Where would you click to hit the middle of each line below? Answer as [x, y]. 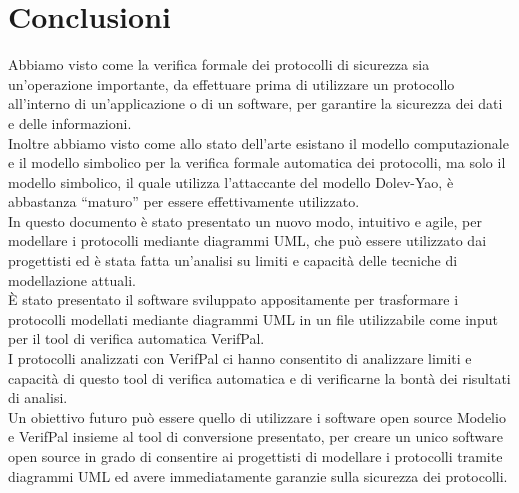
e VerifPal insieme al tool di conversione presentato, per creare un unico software [256, 436]
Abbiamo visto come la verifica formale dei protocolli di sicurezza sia [219, 64]
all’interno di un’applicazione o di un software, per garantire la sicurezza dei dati [255, 103]
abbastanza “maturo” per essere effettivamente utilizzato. [184, 201]
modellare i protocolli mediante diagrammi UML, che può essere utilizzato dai [247, 240]
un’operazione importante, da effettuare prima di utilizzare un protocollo [231, 83]
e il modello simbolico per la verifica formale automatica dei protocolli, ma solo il [257, 162]
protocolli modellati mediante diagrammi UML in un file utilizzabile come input [253, 318]
